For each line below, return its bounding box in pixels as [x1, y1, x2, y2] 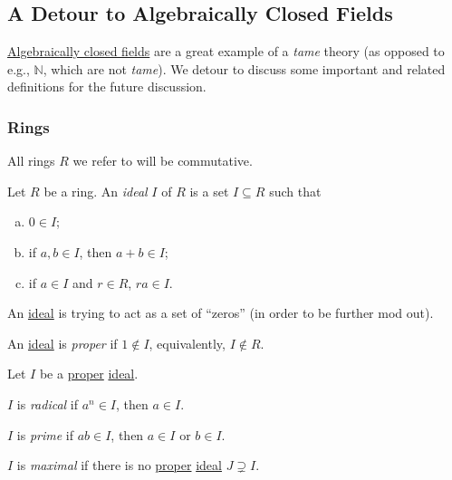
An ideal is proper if [7, 333, 118, 352]
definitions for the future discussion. [7, 77, 207, 96]
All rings [7, 151, 55, 170]
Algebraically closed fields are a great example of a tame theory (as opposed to [7, 42, 445, 61]
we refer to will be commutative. [72, 151, 253, 170]
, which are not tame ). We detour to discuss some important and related [43, 59, 446, 78]
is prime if [16, 425, 74, 444]
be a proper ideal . [39, 364, 139, 383]
